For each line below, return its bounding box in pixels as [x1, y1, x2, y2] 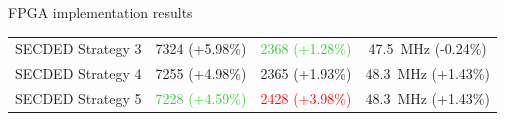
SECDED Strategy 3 [15, 38, 142, 59]
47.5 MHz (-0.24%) [368, 38, 487, 59]
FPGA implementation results [8, 2, 193, 22]
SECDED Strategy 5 [15, 88, 142, 109]
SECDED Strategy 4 [15, 63, 142, 84]
